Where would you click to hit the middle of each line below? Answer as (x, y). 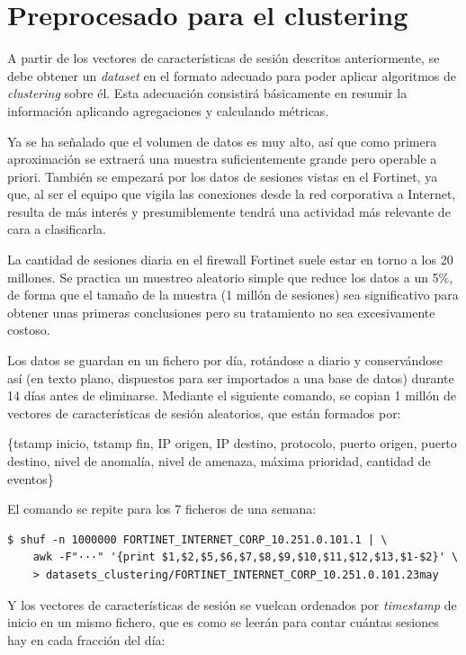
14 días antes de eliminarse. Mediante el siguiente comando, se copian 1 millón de (232, 395)
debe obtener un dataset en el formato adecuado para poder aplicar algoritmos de (232, 75)
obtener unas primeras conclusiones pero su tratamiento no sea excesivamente (221, 312)
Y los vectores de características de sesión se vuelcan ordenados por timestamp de (232, 604)
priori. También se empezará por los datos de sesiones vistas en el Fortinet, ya (223, 176)
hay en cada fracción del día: (86, 639)
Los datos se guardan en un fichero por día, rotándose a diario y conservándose (225, 360)
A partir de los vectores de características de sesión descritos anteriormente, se (224, 58)
